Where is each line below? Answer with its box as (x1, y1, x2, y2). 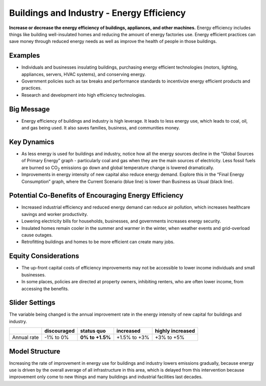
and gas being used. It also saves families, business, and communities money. (21, 125, 180, 131)
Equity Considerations (9, 252, 79, 260)
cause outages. (21, 232, 53, 238)
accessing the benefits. (21, 286, 69, 292)
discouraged (44, 328, 75, 335)
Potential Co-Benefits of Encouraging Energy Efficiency (9, 191, 184, 200)
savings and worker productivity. (21, 211, 88, 217)
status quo (80, 328, 106, 335)
